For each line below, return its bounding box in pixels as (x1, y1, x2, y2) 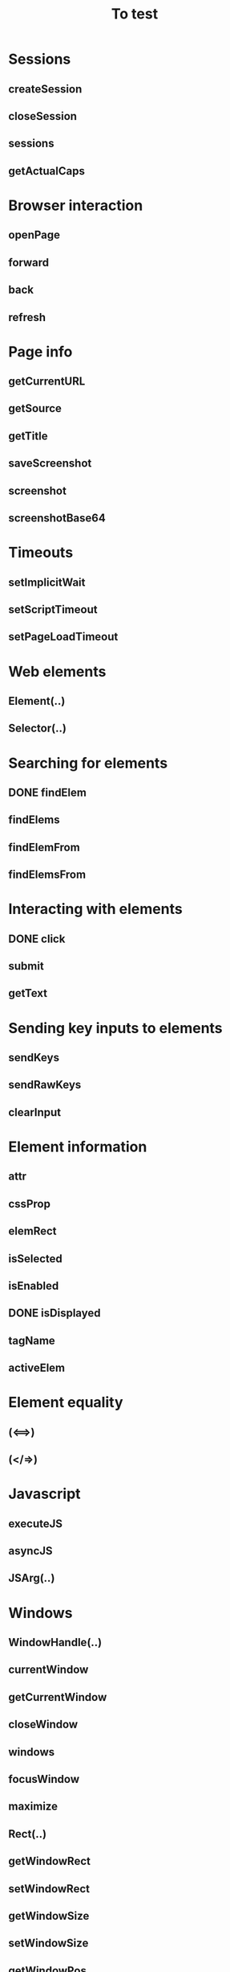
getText (8, 986, 48, 1000)
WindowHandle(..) (8, 1636, 103, 1649)
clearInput (8, 1105, 62, 1119)
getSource (8, 401, 63, 415)
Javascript (8, 1485, 82, 1503)
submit (8, 959, 44, 974)
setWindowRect (8, 1882, 91, 1896)
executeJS (8, 1517, 63, 1530)
